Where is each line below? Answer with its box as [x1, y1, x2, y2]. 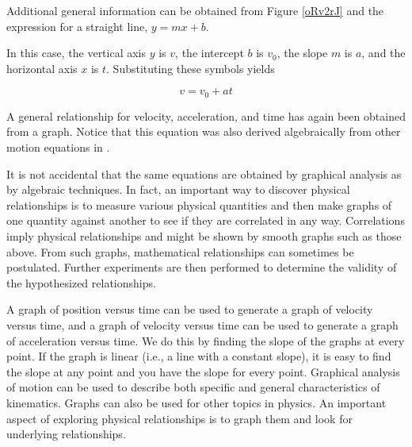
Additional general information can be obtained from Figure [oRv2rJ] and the [6, 2, 384, 18]
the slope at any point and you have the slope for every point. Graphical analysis [6, 363, 400, 380]
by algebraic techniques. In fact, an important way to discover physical [6, 181, 350, 198]
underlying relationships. [6, 426, 126, 442]
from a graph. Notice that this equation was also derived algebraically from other [6, 123, 401, 140]
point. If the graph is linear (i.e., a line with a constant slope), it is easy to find [6, 348, 391, 364]
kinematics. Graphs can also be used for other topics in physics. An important [6, 394, 387, 410]
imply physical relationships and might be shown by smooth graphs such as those [6, 227, 402, 244]
